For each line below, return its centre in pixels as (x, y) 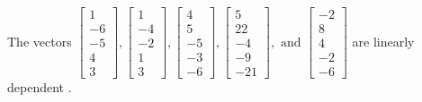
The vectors (40, 41)
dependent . (40, 87)
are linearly (383, 41)
